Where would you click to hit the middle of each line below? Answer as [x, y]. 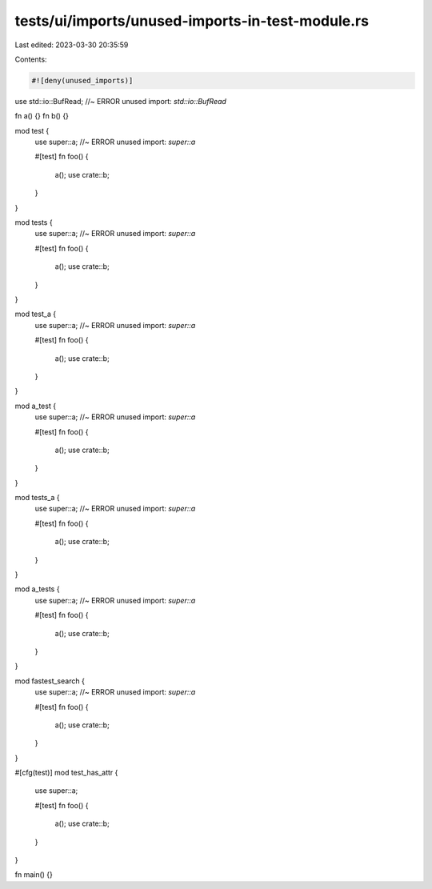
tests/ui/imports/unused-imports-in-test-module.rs [192, 21]
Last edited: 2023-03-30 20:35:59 [72, 45]
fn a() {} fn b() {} [42, 116]
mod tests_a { [37, 498]
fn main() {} [34, 875]
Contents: [31, 59]
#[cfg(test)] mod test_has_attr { [66, 773]
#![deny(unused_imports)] [82, 80]
